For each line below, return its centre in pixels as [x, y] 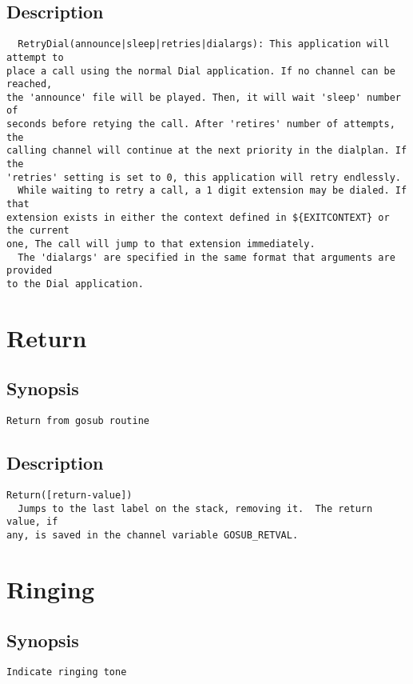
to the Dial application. [75, 284]
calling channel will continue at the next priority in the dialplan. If [207, 151]
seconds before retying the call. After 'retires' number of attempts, [201, 124]
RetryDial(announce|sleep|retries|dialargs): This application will [204, 44]
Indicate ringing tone [67, 672]
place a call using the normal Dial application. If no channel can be [201, 71]
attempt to [35, 57]
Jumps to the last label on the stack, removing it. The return [195, 508]
